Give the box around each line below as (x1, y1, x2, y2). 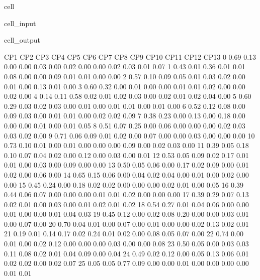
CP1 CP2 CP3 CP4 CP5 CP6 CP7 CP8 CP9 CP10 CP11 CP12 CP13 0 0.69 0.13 (4, 51, 256, 62)
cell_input (4, 18, 36, 28)
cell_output (4, 35, 40, 45)
